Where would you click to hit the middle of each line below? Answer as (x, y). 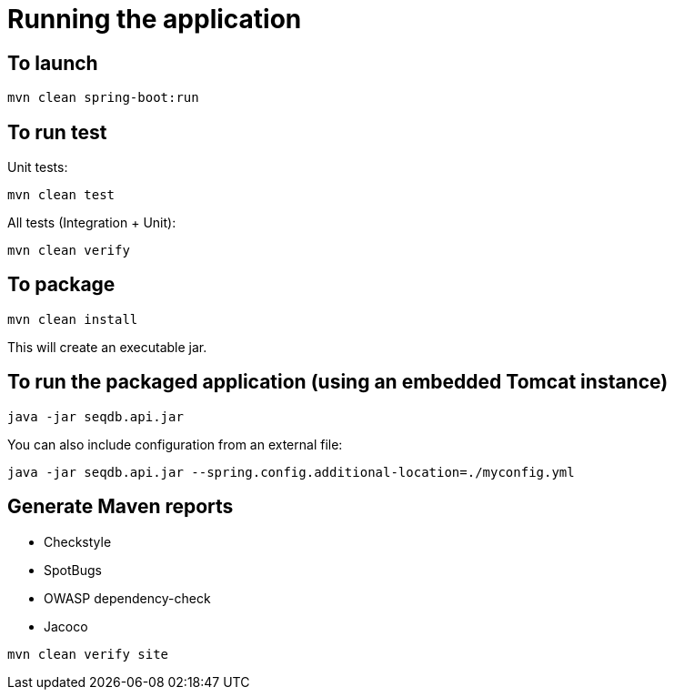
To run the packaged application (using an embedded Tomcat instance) (338, 382)
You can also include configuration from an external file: (175, 444)
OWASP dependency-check (127, 598)
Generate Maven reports (121, 507)
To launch (53, 63)
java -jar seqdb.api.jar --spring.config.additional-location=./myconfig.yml (291, 472)
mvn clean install (73, 319)
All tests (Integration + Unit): (92, 223)
